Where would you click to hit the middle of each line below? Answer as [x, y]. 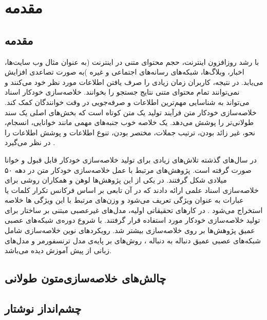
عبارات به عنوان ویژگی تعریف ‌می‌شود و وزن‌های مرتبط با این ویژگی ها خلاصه [124, 200]
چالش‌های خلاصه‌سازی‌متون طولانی [85, 278]
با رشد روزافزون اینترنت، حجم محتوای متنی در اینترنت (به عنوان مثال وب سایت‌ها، [132, 61]
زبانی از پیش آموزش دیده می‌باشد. [58, 250]
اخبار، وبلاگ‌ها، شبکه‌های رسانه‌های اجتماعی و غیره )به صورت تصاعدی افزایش [125, 72]
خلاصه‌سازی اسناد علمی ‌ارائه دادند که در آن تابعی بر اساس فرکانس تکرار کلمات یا [132, 190]
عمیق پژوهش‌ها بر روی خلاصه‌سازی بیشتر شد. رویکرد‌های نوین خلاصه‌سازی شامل [130, 230]
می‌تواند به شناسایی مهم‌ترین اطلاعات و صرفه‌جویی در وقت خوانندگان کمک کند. [127, 102]
